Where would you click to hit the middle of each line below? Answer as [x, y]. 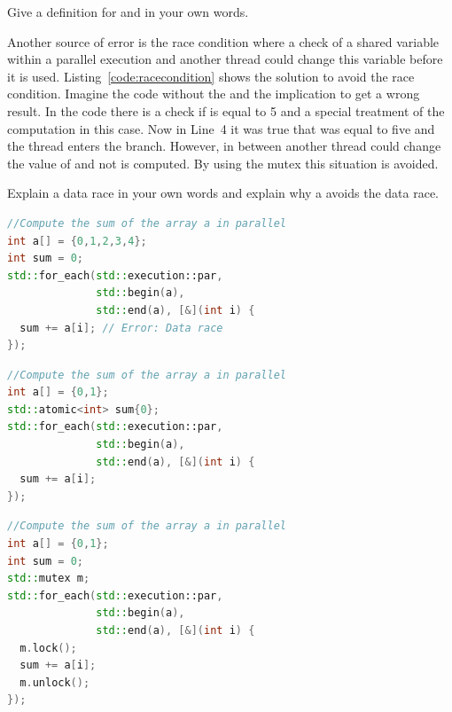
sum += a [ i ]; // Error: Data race [121, 328]
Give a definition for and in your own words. [128, 12]
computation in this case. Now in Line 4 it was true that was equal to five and [221, 128]
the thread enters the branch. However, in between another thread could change [224, 146]
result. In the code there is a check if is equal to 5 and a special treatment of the [226, 110]
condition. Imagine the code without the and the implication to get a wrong [214, 94]
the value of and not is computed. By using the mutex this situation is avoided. [223, 163]
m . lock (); [48, 648]
